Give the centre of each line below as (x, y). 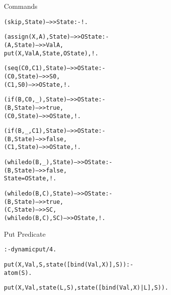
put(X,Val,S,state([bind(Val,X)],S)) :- (69, 264)
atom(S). (18, 273)
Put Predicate (25, 234)
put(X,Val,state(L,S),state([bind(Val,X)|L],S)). (86, 288)
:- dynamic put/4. (30, 250)
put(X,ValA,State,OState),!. (51, 53)
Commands (21, 6)
